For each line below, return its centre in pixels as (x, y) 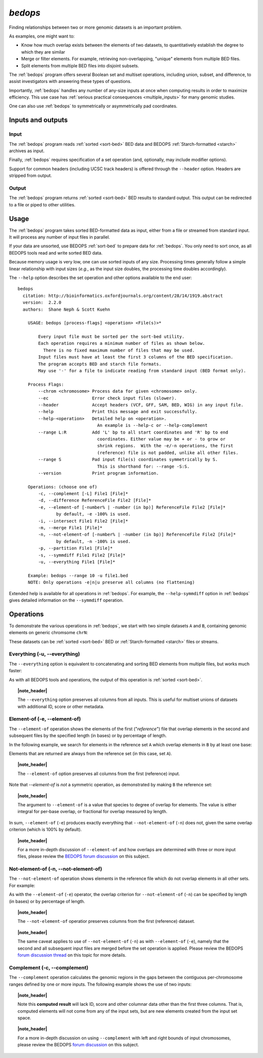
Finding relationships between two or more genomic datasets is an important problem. (95, 27)
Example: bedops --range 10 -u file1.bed (78, 575)
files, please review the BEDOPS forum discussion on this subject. (84, 857)
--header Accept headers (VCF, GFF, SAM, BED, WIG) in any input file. (141, 405)
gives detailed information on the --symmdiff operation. (66, 600)
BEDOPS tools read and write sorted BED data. (56, 253)
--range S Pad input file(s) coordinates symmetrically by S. (128, 459)
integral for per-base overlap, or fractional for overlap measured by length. (93, 812)
